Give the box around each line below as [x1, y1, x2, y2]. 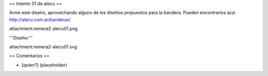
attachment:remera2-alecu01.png [9, 26, 78, 32]
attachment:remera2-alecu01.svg [9, 43, 77, 49]
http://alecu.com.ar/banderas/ [9, 16, 71, 22]
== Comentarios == [9, 53, 50, 59]
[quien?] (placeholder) [21, 62, 67, 68]
